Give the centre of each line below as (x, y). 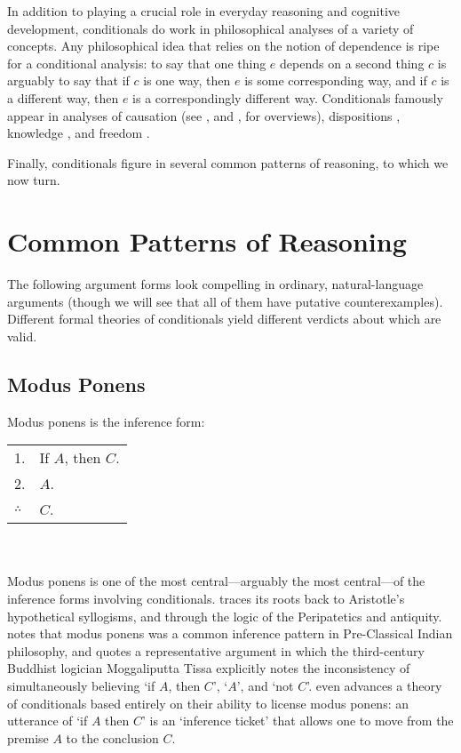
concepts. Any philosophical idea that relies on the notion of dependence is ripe (223, 46)
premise (28, 737)
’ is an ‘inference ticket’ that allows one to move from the (298, 721)
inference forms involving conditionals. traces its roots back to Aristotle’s (206, 599)
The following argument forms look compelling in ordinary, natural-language (215, 284)
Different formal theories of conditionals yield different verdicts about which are (224, 319)
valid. (22, 336)
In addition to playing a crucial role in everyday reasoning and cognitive (204, 11)
